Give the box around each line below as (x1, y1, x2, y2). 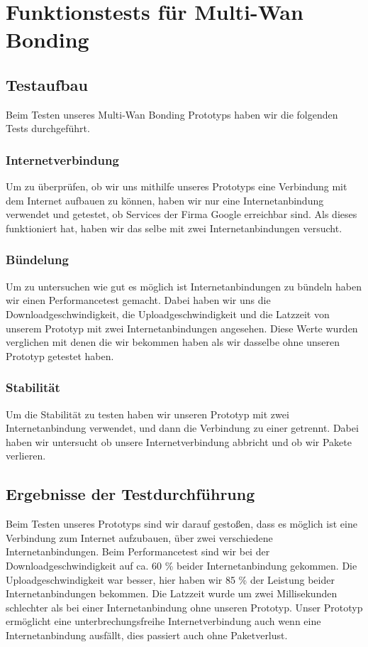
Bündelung (6, 251, 69, 268)
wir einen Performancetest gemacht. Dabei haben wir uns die (6, 293, 271, 308)
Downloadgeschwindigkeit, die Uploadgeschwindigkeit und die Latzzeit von (6, 306, 330, 321)
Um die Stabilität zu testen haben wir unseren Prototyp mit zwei (6, 406, 289, 421)
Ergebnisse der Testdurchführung (6, 483, 255, 505)
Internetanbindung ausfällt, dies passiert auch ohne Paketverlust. (6, 627, 288, 642)
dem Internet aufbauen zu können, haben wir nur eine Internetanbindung (6, 192, 324, 207)
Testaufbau (6, 73, 88, 95)
